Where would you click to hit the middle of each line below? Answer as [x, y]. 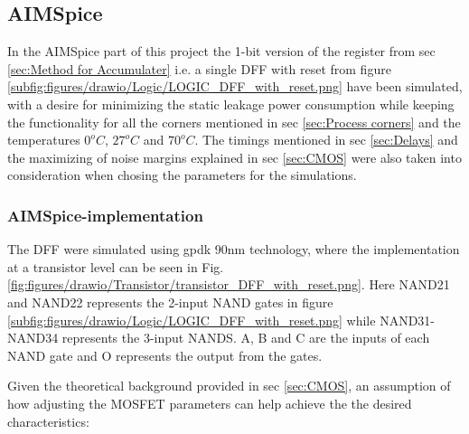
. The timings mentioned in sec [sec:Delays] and [326, 140]
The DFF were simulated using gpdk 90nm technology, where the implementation [234, 249]
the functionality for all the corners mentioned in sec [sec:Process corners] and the [234, 122]
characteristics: [48, 421]
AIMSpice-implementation [105, 215]
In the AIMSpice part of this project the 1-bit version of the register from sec [221, 51]
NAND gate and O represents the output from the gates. [165, 355]
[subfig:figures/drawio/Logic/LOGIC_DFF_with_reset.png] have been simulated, [235, 86]
